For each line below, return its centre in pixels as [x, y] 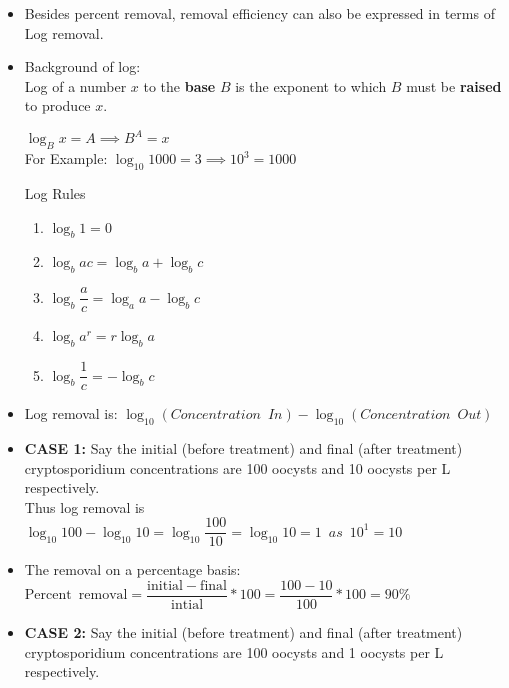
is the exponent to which [311, 85]
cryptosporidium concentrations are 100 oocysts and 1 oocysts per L [234, 651]
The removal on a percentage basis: [132, 569]
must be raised [454, 85]
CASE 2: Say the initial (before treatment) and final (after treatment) [243, 632]
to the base [179, 85]
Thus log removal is [84, 506]
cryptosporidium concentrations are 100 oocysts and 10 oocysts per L [237, 467]
